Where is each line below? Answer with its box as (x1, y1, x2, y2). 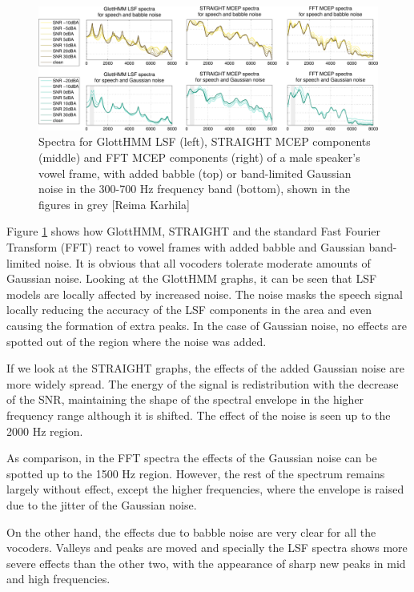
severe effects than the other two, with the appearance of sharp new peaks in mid (6, 554, 406, 571)
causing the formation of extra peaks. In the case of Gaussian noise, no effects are (6, 316, 408, 333)
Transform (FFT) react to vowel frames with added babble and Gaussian (6, 239, 365, 256)
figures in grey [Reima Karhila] (38, 195, 191, 212)
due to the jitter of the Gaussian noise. (6, 496, 197, 513)
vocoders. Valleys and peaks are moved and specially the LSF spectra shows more (6, 539, 408, 556)
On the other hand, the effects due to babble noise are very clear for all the (6, 523, 376, 540)
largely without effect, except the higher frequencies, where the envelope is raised (6, 481, 404, 497)
